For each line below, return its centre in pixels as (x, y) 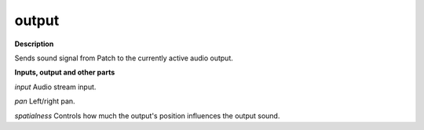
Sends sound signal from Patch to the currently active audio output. (124, 58)
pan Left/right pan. (45, 101)
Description (34, 44)
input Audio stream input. (55, 87)
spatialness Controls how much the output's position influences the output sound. (147, 116)
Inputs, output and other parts (65, 72)
